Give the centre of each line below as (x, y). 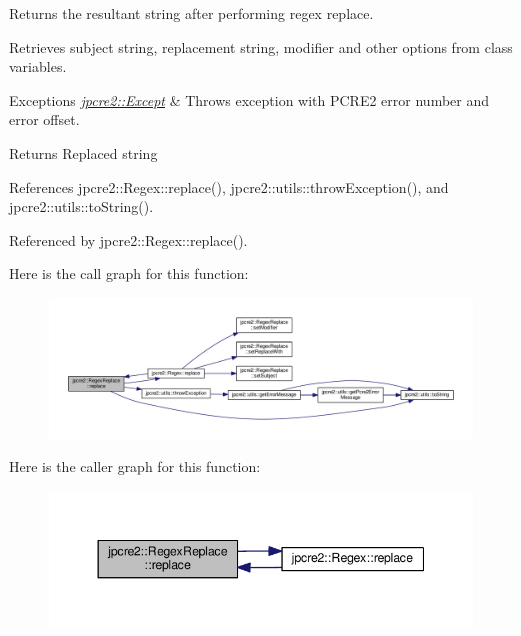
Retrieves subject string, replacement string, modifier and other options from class (261, 46)
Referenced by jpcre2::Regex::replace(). (128, 239)
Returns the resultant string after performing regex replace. (191, 13)
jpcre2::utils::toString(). (81, 206)
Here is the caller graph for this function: (135, 466)
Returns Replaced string (83, 152)
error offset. (44, 119)
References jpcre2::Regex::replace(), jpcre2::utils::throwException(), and (229, 186)
